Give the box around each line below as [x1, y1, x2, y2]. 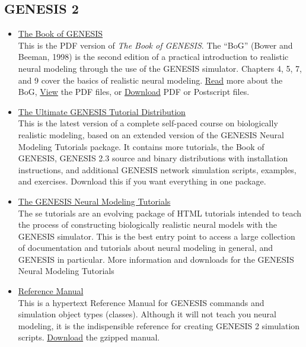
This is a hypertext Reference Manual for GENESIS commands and [18, 296, 264, 308]
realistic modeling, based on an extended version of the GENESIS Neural [18, 128, 284, 141]
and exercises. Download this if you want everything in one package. [18, 175, 266, 187]
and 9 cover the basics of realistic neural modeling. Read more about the [18, 74, 283, 86]
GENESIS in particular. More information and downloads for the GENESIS [18, 253, 294, 265]
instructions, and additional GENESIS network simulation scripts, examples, [18, 163, 297, 176]
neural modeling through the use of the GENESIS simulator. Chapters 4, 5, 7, [18, 62, 302, 74]
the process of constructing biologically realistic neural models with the [18, 218, 277, 231]
